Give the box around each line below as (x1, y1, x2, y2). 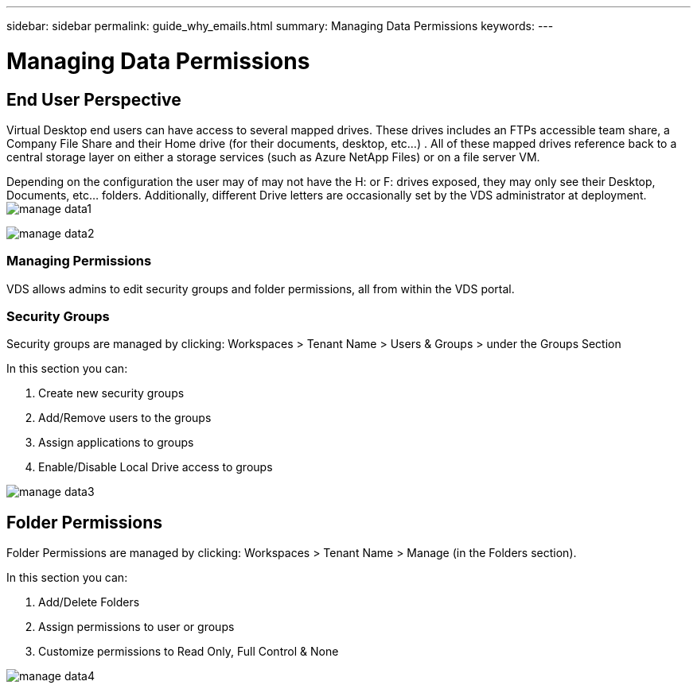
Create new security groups (38, 386, 185, 401)
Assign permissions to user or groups (38, 620, 235, 634)
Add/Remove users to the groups (38, 411, 212, 425)
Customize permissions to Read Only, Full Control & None (38, 644, 339, 659)
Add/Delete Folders (38, 595, 140, 610)
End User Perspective (6, 89, 181, 110)
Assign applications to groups (38, 435, 194, 450)
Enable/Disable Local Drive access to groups (38, 460, 273, 474)
